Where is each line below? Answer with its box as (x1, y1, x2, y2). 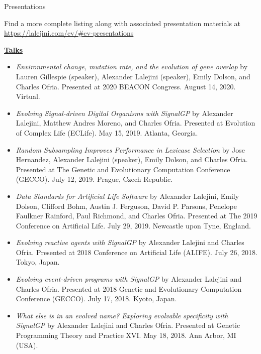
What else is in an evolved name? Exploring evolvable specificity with (16, 310, 228, 320)
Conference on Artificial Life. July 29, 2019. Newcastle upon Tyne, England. (16, 220, 251, 230)
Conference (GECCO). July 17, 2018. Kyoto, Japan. (16, 293, 177, 304)
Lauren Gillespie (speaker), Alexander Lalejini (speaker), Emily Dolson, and (16, 71, 250, 81)
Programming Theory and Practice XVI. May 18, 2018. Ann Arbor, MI (16, 330, 236, 340)
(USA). (16, 339, 38, 350)
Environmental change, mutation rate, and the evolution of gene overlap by (16, 61, 248, 72)
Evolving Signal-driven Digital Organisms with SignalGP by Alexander (16, 107, 233, 118)
